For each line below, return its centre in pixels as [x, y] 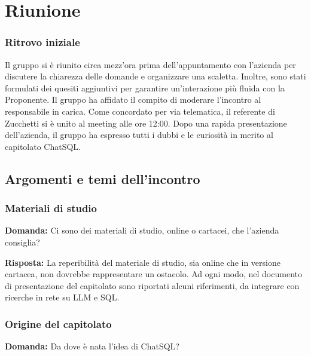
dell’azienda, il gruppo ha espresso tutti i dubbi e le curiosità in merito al [139, 135]
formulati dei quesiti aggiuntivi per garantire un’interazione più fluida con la [145, 88]
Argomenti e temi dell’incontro [103, 178]
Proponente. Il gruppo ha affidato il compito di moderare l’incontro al [133, 99]
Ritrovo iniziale [42, 42]
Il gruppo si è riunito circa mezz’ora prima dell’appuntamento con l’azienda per [150, 64]
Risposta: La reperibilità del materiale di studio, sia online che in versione [143, 262]
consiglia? [22, 242]
